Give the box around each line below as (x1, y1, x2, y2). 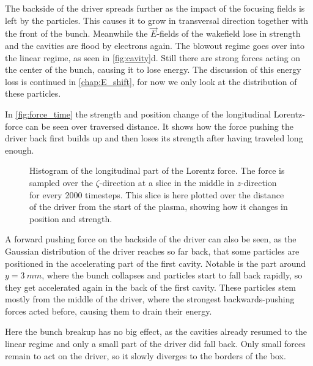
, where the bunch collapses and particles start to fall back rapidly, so (42, 269, 303, 282)
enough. (5, 143, 34, 156)
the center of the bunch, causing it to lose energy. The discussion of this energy (5, 63, 301, 76)
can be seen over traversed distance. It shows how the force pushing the (25, 119, 293, 132)
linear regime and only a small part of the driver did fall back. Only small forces (5, 337, 306, 350)
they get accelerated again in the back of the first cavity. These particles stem (5, 280, 296, 293)
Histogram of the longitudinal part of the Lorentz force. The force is (29, 164, 285, 177)
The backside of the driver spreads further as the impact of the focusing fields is (5, 2, 305, 14)
